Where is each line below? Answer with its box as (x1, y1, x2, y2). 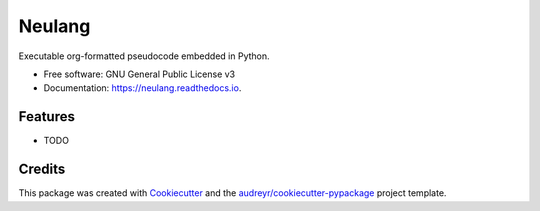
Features (18, 108, 75, 125)
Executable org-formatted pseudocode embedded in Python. (18, 50, 270, 62)
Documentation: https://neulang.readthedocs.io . (43, 82, 242, 94)
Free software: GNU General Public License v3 (43, 68, 236, 80)
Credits (18, 161, 66, 178)
